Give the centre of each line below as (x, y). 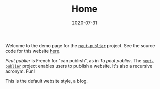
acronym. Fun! (20, 71)
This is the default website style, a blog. (47, 81)
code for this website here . (33, 51)
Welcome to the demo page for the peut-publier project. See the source (80, 45)
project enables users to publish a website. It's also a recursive (88, 66)
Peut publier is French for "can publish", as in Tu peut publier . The (73, 60)
